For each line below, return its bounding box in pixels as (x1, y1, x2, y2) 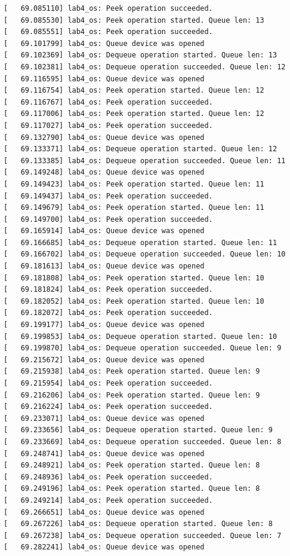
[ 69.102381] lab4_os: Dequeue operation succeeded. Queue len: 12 (4, 62, 286, 71)
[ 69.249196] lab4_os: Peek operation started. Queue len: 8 (4, 484, 260, 493)
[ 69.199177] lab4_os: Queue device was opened (4, 320, 205, 329)
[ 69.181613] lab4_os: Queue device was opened (4, 262, 205, 271)
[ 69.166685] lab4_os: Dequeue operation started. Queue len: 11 (4, 238, 277, 247)
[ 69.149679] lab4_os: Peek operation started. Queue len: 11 (4, 203, 264, 212)
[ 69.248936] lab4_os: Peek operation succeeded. (4, 472, 213, 481)
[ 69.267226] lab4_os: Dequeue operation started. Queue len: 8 (4, 520, 273, 528)
